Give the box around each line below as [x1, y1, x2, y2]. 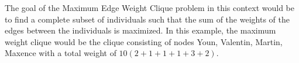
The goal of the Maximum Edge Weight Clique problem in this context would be [5, 2, 294, 13]
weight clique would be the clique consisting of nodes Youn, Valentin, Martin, [5, 35, 283, 47]
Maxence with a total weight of [5, 47, 116, 59]
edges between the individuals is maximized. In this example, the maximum [5, 24, 276, 36]
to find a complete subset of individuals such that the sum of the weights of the [5, 13, 290, 25]
